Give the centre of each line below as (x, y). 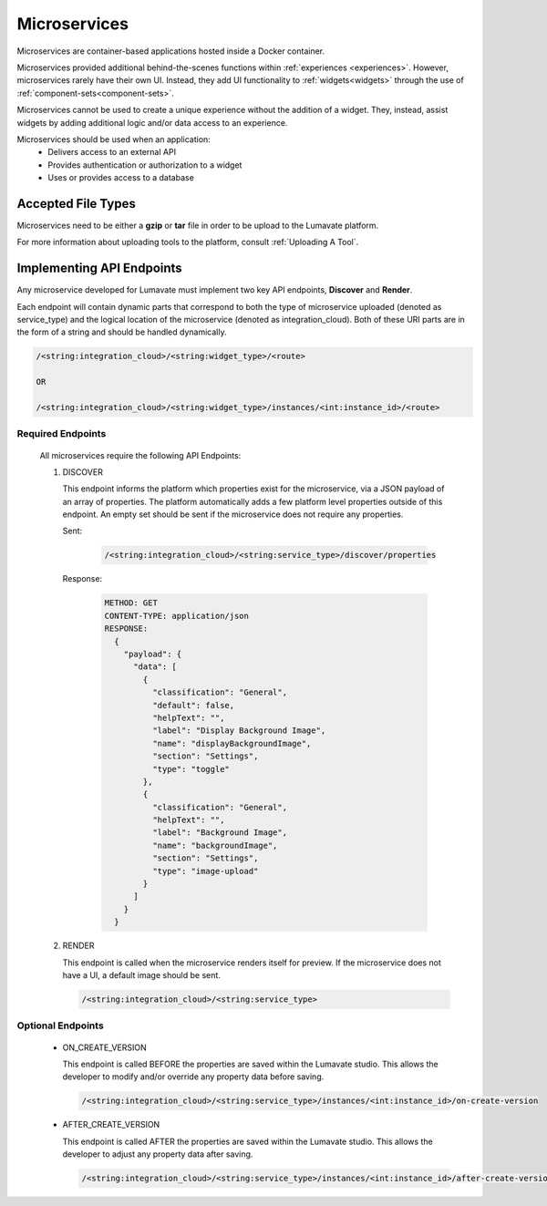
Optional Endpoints (60, 1026)
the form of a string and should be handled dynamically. (122, 332)
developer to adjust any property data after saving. (158, 1154)
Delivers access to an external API (112, 152)
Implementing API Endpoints (99, 268)
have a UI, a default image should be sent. (141, 974)
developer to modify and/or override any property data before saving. (193, 1077)
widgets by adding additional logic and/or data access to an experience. (152, 122)
